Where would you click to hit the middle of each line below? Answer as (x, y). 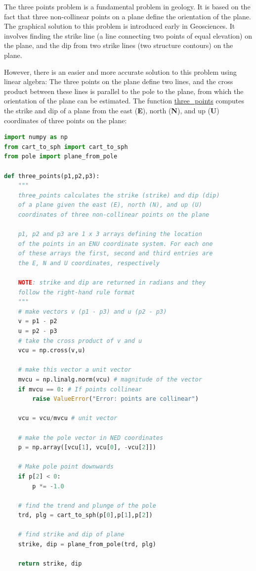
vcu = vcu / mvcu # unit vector (68, 418)
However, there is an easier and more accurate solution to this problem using (120, 71)
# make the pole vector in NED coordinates (91, 438)
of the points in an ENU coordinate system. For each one (115, 244)
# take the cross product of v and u (80, 341)
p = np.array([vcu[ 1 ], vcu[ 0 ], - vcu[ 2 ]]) (87, 448)
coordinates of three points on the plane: (65, 120)
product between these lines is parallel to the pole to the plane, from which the (124, 91)
